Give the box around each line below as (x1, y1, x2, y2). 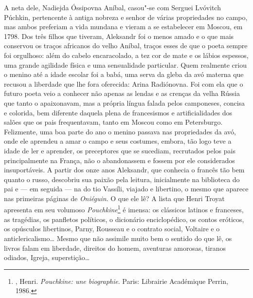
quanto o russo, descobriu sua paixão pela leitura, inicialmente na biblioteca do (4, 174, 240, 184)
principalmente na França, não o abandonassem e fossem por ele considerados (4, 155, 235, 165)
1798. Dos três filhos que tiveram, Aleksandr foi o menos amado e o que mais (4, 31, 234, 41)
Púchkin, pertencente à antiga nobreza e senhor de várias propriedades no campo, (4, 12, 248, 22)
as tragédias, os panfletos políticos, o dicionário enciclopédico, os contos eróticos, (4, 214, 244, 224)
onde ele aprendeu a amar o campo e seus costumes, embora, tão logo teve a (4, 136, 232, 146)
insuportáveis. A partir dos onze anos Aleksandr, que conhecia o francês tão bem (4, 165, 245, 175)
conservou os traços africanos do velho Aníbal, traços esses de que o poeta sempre (4, 40, 248, 51)
